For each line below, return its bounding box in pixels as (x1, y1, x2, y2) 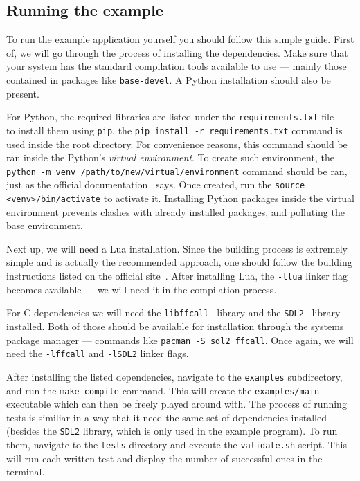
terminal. (6, 464, 45, 479)
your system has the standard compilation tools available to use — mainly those (6, 59, 347, 73)
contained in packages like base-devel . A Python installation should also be (6, 72, 331, 87)
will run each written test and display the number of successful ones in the (6, 451, 323, 465)
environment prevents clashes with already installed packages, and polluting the (6, 204, 345, 219)
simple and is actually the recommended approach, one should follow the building (6, 255, 352, 269)
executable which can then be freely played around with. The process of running (6, 397, 347, 411)
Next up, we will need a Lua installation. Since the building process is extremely (6, 241, 348, 255)
